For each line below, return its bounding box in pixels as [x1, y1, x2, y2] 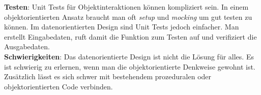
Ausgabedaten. [4, 41, 50, 52]
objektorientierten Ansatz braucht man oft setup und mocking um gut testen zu [4, 11, 252, 22]
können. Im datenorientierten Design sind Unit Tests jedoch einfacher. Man [4, 21, 239, 32]
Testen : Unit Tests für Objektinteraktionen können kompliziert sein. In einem [4, 2, 249, 12]
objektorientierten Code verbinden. [4, 81, 113, 91]
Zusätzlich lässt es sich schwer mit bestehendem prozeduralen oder [4, 71, 212, 82]
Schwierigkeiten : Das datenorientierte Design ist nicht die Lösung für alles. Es [4, 51, 254, 61]
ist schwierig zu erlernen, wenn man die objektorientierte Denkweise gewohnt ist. [4, 61, 255, 72]
